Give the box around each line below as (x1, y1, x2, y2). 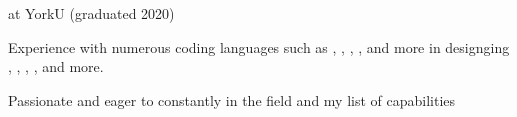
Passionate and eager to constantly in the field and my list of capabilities (8, 89, 456, 110)
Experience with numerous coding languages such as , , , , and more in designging (8, 36, 510, 57)
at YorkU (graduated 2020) (8, 3, 175, 23)
